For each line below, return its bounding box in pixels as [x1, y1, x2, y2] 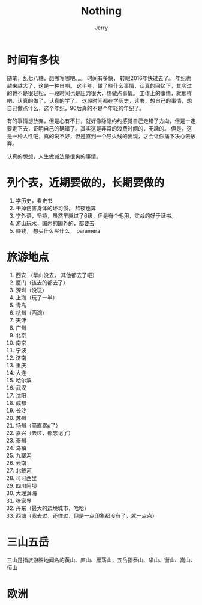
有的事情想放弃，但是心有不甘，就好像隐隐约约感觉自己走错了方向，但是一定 [7, 117, 196, 124]
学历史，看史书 [15, 197, 53, 204]
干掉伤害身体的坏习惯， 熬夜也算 [15, 204, 97, 212]
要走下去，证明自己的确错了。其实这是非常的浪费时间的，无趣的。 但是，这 [7, 124, 192, 132]
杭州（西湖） [15, 309, 47, 316]
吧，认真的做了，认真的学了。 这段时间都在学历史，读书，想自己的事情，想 [7, 97, 192, 104]
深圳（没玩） [15, 286, 47, 293]
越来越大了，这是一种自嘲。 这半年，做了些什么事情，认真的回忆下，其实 [7, 82, 187, 89]
